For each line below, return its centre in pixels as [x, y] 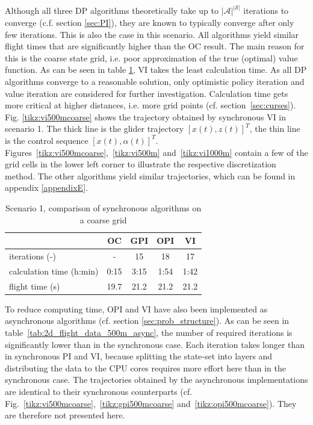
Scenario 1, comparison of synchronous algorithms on [104, 207]
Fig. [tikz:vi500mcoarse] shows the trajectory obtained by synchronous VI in [146, 116]
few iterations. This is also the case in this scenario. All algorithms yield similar [152, 34]
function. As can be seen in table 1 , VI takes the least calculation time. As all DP [156, 70]
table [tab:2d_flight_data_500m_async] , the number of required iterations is [149, 332]
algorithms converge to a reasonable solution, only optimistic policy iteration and [155, 81]
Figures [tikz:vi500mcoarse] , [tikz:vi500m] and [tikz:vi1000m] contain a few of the [156, 152]
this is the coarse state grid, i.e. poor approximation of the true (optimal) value [151, 57]
